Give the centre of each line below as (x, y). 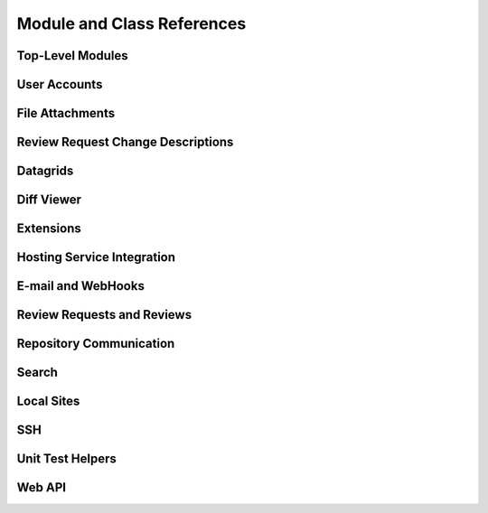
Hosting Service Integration (96, 257)
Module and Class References (131, 23)
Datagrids (45, 171)
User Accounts (60, 84)
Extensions (49, 229)
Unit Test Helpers (67, 459)
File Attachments (66, 113)
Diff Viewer (49, 200)
